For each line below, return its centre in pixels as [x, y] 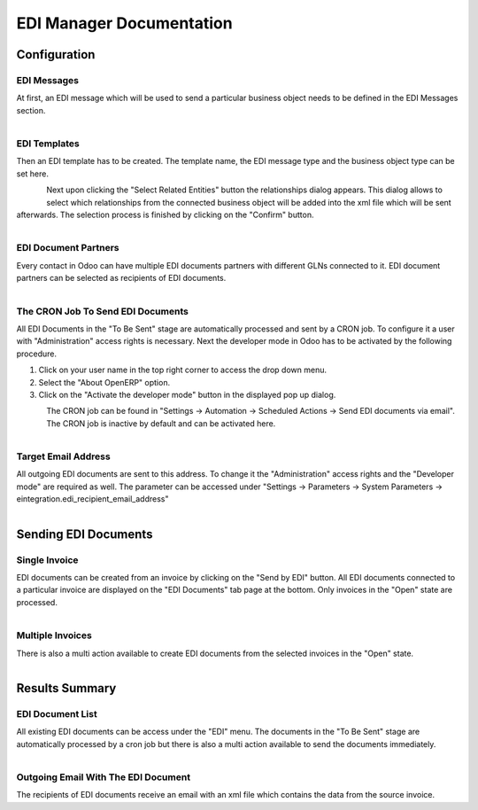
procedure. [37, 354]
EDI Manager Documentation [125, 23]
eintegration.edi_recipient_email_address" [93, 499]
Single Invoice [47, 560]
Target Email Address [63, 456]
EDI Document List [57, 713]
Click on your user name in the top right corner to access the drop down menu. [183, 370]
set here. [32, 174]
